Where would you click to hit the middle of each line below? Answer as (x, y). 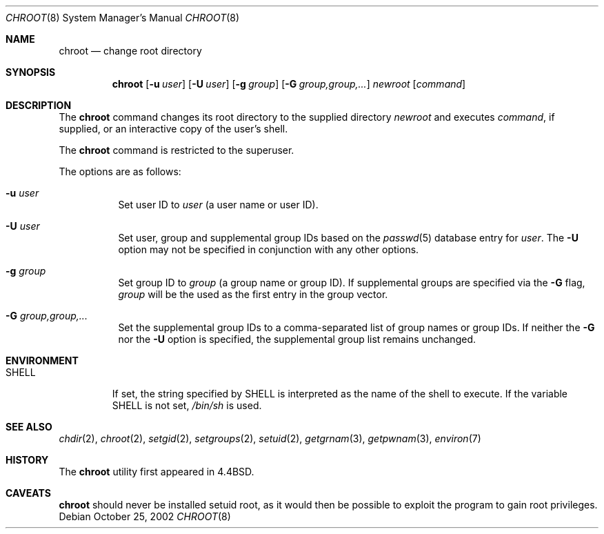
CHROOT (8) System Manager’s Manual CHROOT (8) (123, 18)
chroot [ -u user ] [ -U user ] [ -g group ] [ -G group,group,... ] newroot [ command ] (289, 84)
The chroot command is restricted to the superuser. (177, 150)
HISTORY (27, 460)
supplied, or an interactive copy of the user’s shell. (173, 129)
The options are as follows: (120, 171)
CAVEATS (28, 493)
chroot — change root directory (130, 51)
